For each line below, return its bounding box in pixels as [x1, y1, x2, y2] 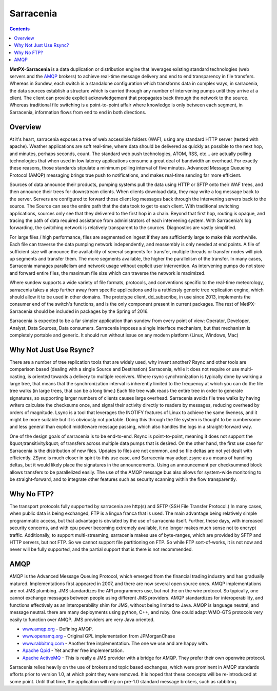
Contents [9, 26, 30, 32]
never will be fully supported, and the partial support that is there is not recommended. [9, 546, 193, 552]
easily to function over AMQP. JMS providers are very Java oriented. [9, 617, 155, 623]
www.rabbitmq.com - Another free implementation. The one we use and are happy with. [22, 640, 209, 646]
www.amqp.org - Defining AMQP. [22, 626, 93, 632]
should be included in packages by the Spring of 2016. [33, 308, 149, 314]
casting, [9, 373, 27, 380]
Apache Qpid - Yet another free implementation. [22, 647, 124, 653]
